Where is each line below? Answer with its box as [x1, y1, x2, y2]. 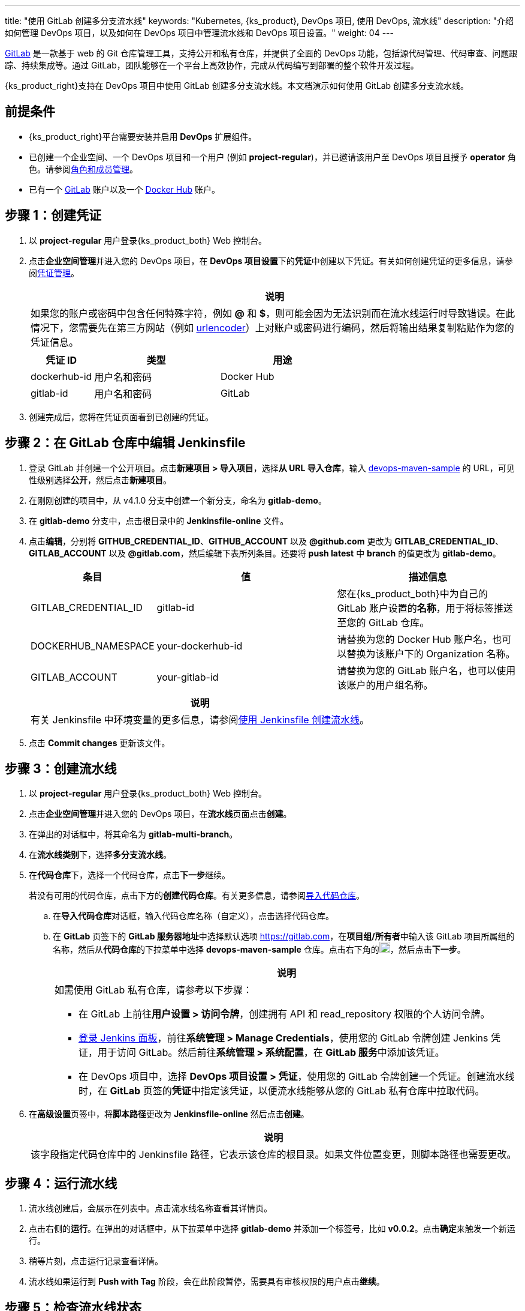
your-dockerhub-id [156, 639, 243, 652]
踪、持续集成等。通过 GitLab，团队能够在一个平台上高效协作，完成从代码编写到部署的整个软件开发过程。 [5, 60, 419, 70]
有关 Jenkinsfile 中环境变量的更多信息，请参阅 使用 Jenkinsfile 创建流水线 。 [31, 713, 369, 726]
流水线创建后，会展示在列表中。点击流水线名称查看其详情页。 [29, 1203, 272, 1214]
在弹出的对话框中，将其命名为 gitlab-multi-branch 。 [29, 829, 238, 840]
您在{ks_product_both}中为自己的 [337, 587, 488, 600]
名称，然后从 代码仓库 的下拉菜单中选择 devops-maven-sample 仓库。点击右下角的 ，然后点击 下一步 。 [53, 944, 466, 955]
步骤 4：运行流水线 [5, 1175, 117, 1191]
